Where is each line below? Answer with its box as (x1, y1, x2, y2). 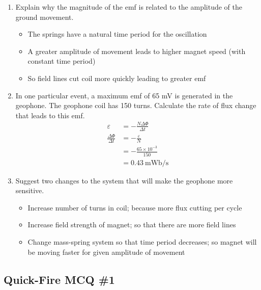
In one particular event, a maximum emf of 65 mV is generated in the (15, 90, 233, 100)
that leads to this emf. (15, 110, 85, 120)
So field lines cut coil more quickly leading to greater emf (27, 72, 206, 83)
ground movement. (15, 11, 74, 22)
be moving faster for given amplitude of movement (27, 246, 185, 257)
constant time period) (27, 56, 96, 66)
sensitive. (15, 185, 44, 196)
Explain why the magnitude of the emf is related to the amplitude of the (15, 2, 243, 12)
